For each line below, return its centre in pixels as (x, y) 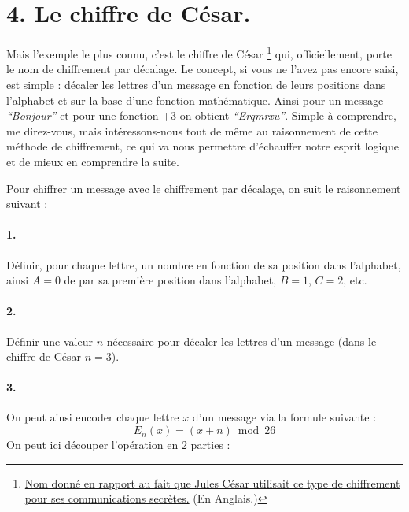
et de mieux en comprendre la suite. (93, 161)
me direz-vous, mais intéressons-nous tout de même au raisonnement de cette (192, 130)
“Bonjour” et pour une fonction (83, 115)
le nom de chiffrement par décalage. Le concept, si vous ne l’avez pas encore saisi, (203, 69)
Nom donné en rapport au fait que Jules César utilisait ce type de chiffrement (212, 482)
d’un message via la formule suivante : (284, 417)
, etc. (355, 280)
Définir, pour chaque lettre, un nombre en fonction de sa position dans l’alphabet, (204, 264)
